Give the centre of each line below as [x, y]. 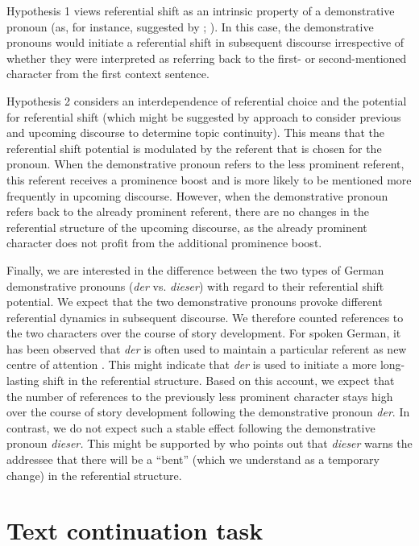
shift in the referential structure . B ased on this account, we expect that [219, 381]
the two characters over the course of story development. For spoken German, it [204, 333]
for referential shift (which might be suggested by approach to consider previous [204, 116]
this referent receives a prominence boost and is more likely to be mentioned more [209, 179]
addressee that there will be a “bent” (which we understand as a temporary [193, 459]
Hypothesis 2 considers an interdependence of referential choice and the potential [207, 100]
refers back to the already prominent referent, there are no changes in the [188, 211]
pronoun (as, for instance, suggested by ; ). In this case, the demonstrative [190, 26]
